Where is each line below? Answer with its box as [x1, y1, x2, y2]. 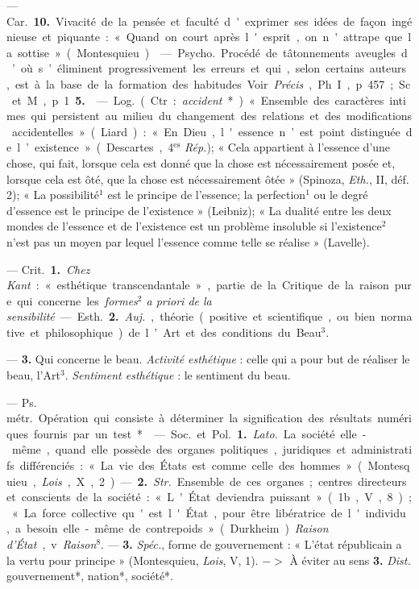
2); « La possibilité [6, 186, 100, 203]
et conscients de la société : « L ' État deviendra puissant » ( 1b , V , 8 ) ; [6, 488, 412, 505]
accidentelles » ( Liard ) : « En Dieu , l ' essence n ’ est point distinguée [11, 122, 400, 139]
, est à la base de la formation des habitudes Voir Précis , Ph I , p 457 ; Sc [6, 75, 411, 92]
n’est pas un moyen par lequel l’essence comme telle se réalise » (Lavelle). [6, 233, 370, 250]
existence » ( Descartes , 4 [34, 139, 174, 156]
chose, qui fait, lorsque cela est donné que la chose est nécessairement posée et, [6, 154, 396, 171]
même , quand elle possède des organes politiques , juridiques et [11, 441, 346, 458]
